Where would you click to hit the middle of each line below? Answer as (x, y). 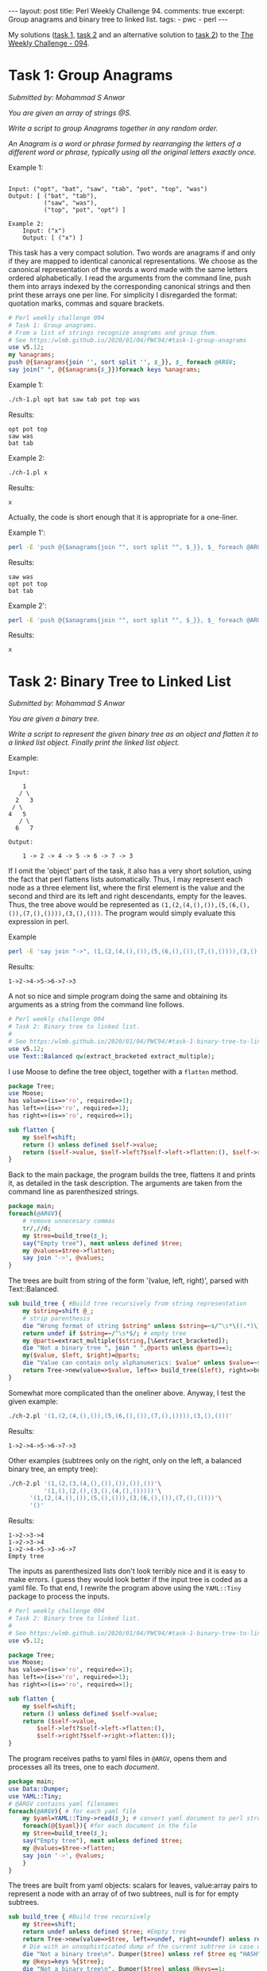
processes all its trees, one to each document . (84, 1767)
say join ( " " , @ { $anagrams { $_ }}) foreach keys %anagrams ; (104, 370)
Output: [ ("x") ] (53, 238)
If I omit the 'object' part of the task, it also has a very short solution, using (130, 871)
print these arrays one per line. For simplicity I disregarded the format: (123, 294)
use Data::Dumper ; (39, 1789)
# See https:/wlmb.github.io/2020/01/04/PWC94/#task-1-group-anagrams (128, 340)
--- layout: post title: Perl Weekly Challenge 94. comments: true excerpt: (126, 11)
